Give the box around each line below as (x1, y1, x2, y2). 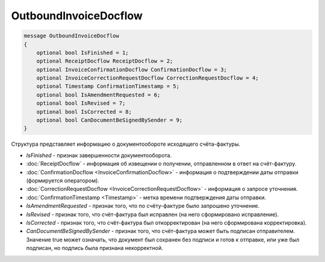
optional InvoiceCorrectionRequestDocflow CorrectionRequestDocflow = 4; (36, 75, 259, 81)
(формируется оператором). (26, 176, 99, 184)
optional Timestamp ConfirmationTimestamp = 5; (36, 83, 180, 90)
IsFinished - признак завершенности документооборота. (26, 151, 172, 159)
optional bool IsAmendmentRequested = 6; (36, 91, 161, 98)
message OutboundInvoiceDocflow (23, 33, 120, 39)
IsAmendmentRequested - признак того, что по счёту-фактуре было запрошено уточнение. (26, 202, 260, 210)
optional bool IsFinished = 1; (36, 49, 129, 56)
